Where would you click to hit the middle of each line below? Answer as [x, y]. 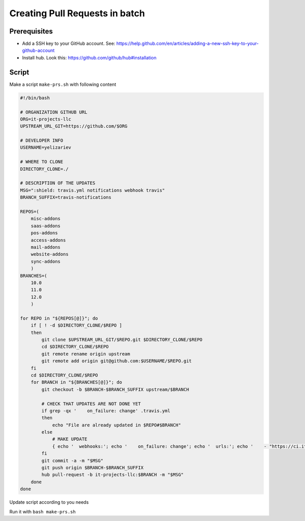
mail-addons [46, 247]
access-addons [48, 240]
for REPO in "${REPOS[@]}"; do [59, 318]
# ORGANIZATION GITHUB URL [54, 112]
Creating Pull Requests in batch [77, 13]
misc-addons [46, 219]
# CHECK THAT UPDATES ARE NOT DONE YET [91, 404]
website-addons [50, 254]
